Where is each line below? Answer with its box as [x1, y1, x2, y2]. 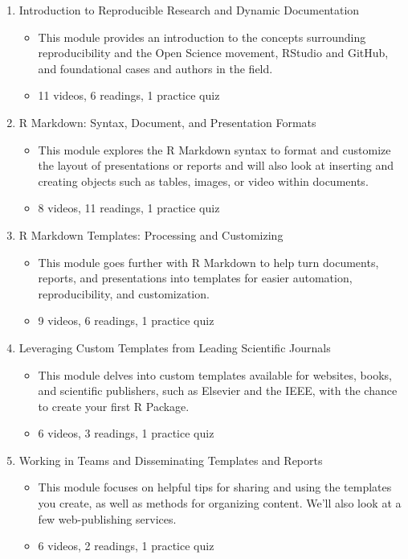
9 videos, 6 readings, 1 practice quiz [38, 312, 214, 329]
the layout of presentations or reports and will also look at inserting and [38, 157, 394, 174]
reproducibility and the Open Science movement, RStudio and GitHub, [38, 44, 389, 61]
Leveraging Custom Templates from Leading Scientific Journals [18, 339, 331, 356]
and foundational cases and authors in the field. [38, 60, 273, 76]
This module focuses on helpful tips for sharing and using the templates [38, 479, 392, 495]
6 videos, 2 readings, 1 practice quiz [38, 537, 214, 554]
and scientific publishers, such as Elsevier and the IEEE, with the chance [38, 382, 398, 399]
